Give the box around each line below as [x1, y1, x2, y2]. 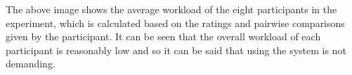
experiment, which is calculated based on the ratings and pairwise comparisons [6, 15, 345, 30]
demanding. [6, 56, 56, 71]
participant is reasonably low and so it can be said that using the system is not [6, 42, 346, 57]
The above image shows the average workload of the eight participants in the [6, 2, 337, 16]
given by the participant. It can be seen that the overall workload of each [6, 29, 321, 44]
